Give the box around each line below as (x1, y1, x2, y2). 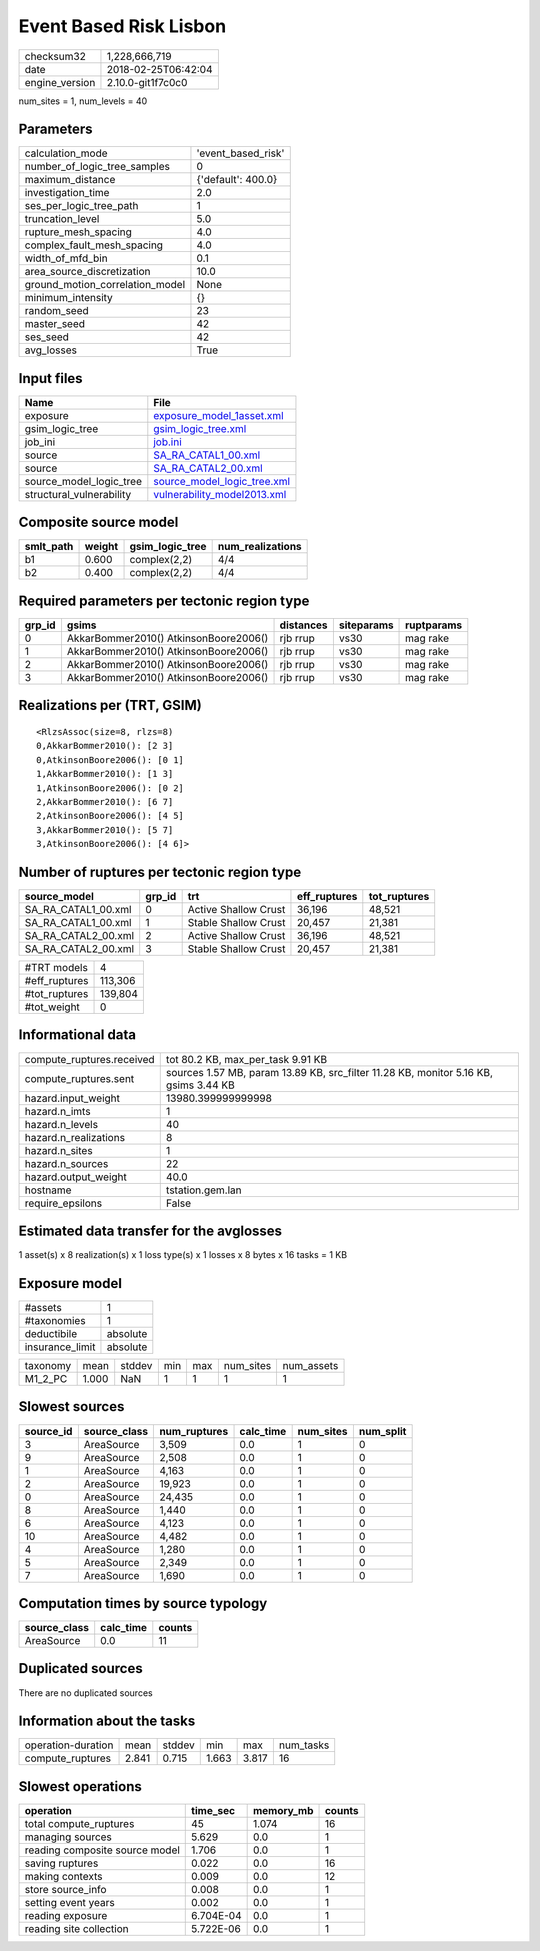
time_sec (191, 1803, 235, 1817)
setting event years (24, 1895, 115, 1909)
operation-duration (24, 1738, 114, 1752)
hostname (24, 1183, 72, 1197)
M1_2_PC (24, 1371, 68, 1385)
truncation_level (24, 212, 100, 226)
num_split (358, 1424, 407, 1438)
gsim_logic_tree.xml (153, 421, 247, 435)
